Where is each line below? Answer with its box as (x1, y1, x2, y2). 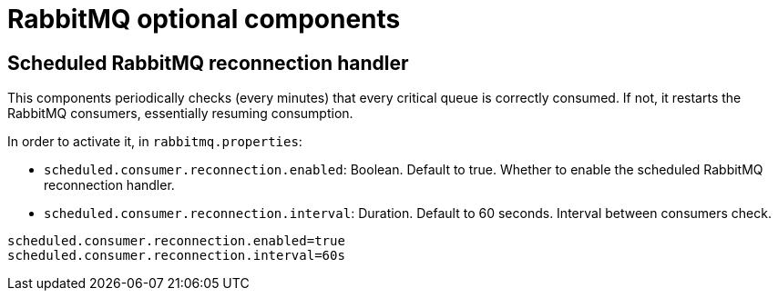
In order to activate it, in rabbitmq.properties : (7, 134, 302, 150)
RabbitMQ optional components (7, 4, 401, 35)
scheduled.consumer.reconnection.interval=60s (7, 248, 345, 263)
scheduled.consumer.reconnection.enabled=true (7, 233, 345, 249)
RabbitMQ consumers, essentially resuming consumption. (7, 105, 353, 122)
